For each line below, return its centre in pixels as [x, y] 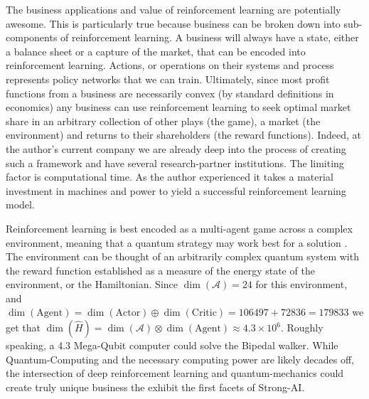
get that [23, 328]
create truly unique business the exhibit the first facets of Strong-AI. [155, 387]
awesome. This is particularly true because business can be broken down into [173, 23]
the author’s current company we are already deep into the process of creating [176, 148]
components [32, 37]
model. [20, 204]
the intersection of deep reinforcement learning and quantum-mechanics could [175, 373]
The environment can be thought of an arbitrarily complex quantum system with [182, 256]
